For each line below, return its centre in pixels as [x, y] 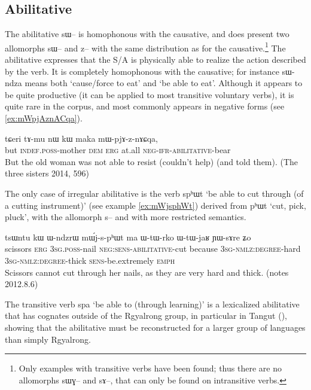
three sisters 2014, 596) [47, 173]
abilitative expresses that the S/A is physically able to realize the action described [155, 60]
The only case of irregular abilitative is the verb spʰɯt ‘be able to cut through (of [154, 193]
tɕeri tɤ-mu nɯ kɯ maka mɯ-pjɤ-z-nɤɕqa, [81, 138]
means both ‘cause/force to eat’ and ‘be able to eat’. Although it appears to [164, 83]
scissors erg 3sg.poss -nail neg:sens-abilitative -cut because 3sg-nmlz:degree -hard [153, 249]
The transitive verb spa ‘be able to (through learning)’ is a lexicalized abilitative [152, 304]
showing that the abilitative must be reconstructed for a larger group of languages [155, 327]
